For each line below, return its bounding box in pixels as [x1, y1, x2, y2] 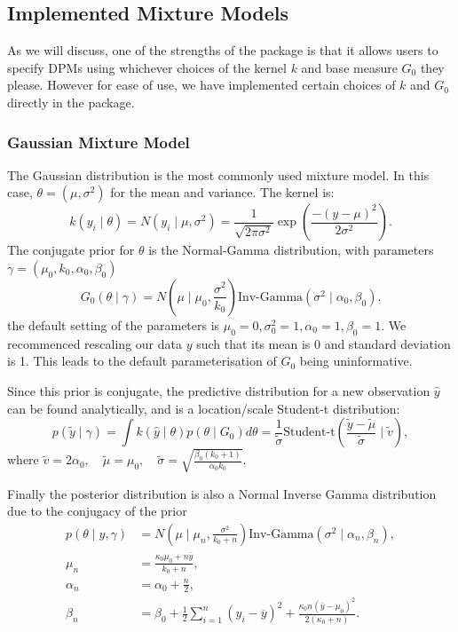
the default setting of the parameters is [7, 315, 220, 334]
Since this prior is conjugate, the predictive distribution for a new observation [7, 381, 430, 399]
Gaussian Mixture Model [7, 130, 190, 153]
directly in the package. [7, 92, 135, 111]
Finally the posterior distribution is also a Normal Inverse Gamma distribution [7, 484, 437, 502]
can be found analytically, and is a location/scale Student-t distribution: [7, 399, 400, 417]
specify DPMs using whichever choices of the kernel [7, 58, 287, 76]
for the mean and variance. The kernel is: [110, 183, 335, 201]
